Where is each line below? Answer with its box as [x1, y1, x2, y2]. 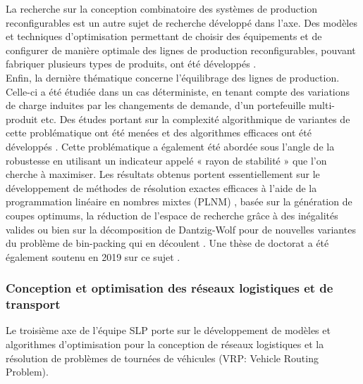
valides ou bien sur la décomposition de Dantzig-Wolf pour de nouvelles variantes [6, 222, 356, 236]
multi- [309, 98, 336, 113]
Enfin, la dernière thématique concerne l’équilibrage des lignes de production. [6, 70, 340, 84]
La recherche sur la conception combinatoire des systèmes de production [6, 1, 318, 15]
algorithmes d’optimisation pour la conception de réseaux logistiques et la [6, 337, 324, 352]
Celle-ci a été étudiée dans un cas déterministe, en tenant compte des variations [6, 84, 350, 98]
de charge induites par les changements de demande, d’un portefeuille [6, 98, 306, 113]
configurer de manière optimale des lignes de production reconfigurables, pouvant [6, 42, 356, 57]
